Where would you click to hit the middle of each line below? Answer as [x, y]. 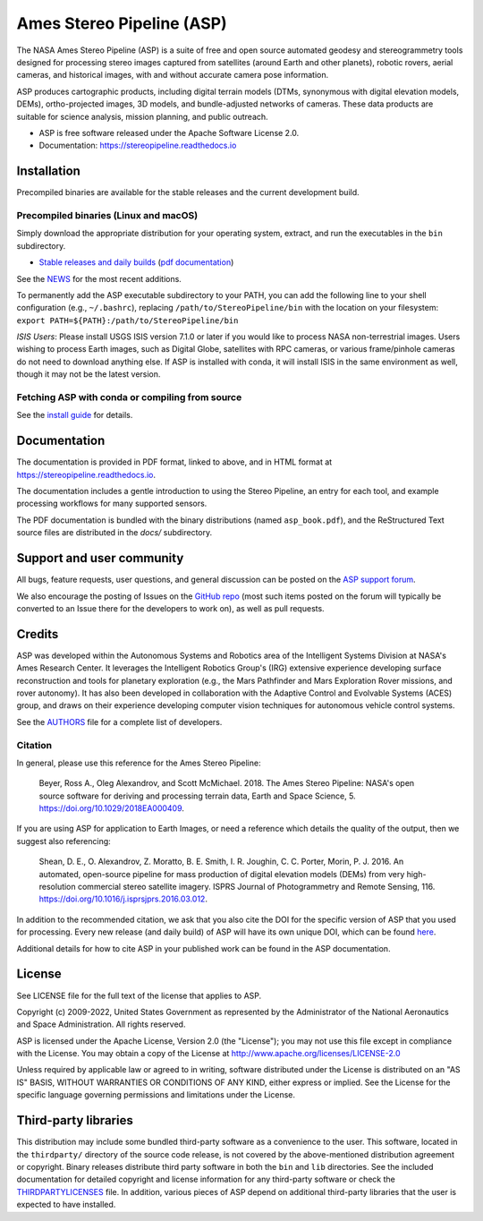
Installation [48, 171]
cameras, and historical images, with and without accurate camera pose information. [173, 75]
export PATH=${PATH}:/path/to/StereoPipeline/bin [127, 320]
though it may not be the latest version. [89, 374]
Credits [38, 634]
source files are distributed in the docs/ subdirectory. [114, 533]
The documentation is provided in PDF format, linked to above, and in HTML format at [174, 462]
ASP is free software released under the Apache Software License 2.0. [169, 132]
